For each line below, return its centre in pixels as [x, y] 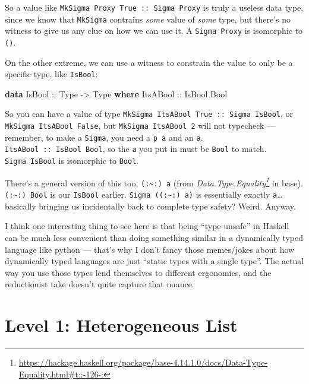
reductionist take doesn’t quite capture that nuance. [100, 284]
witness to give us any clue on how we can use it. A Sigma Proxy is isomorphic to [154, 31]
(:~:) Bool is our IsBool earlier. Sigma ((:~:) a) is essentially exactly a [141, 194]
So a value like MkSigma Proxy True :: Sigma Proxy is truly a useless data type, [154, 7]
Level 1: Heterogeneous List [121, 325]
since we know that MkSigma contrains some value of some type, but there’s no [148, 19]
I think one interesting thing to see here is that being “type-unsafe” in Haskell [147, 226]
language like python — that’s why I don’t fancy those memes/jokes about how [150, 249]
